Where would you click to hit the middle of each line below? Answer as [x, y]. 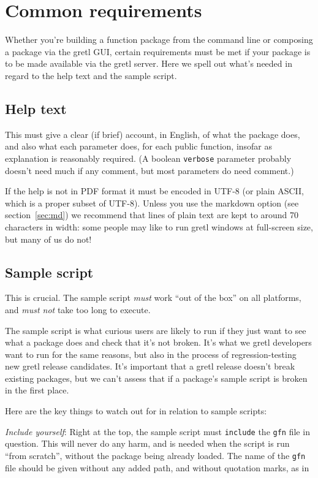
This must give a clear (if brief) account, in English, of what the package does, [153, 134]
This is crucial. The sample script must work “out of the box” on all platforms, [153, 298]
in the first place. [37, 390]
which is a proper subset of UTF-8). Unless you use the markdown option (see [152, 203]
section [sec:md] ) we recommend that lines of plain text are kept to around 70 [152, 215]
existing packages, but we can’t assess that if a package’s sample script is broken [156, 378]
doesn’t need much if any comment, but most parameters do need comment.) [150, 170]
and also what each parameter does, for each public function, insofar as [139, 146]
